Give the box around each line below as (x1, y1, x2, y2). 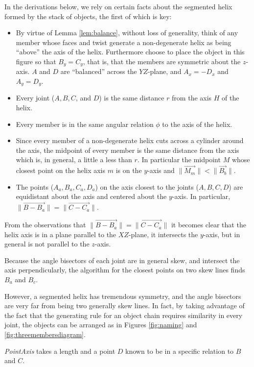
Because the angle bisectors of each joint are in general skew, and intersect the (4, 255, 240, 265)
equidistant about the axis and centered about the (16, 191, 167, 201)
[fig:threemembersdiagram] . (4, 329, 86, 339)
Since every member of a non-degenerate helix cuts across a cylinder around (16, 135, 244, 146)
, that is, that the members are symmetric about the (83, 56, 241, 66)
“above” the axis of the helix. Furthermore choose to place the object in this (16, 47, 245, 57)
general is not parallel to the (4, 239, 90, 249)
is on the (115, 165, 142, 175)
